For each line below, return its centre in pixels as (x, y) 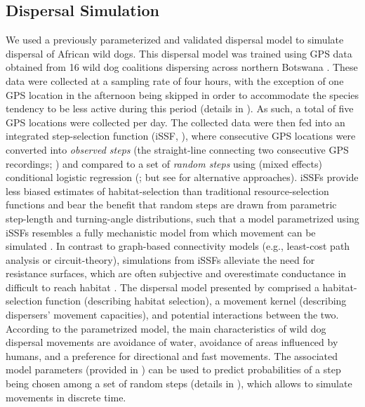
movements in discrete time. (66, 397)
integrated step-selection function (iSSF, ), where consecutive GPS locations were (181, 136)
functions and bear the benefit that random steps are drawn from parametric (171, 205)
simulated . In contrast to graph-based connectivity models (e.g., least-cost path (178, 246)
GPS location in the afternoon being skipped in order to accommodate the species (182, 94)
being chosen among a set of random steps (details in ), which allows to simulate (179, 383)
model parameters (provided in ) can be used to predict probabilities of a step (173, 369)
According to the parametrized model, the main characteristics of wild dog (166, 328)
